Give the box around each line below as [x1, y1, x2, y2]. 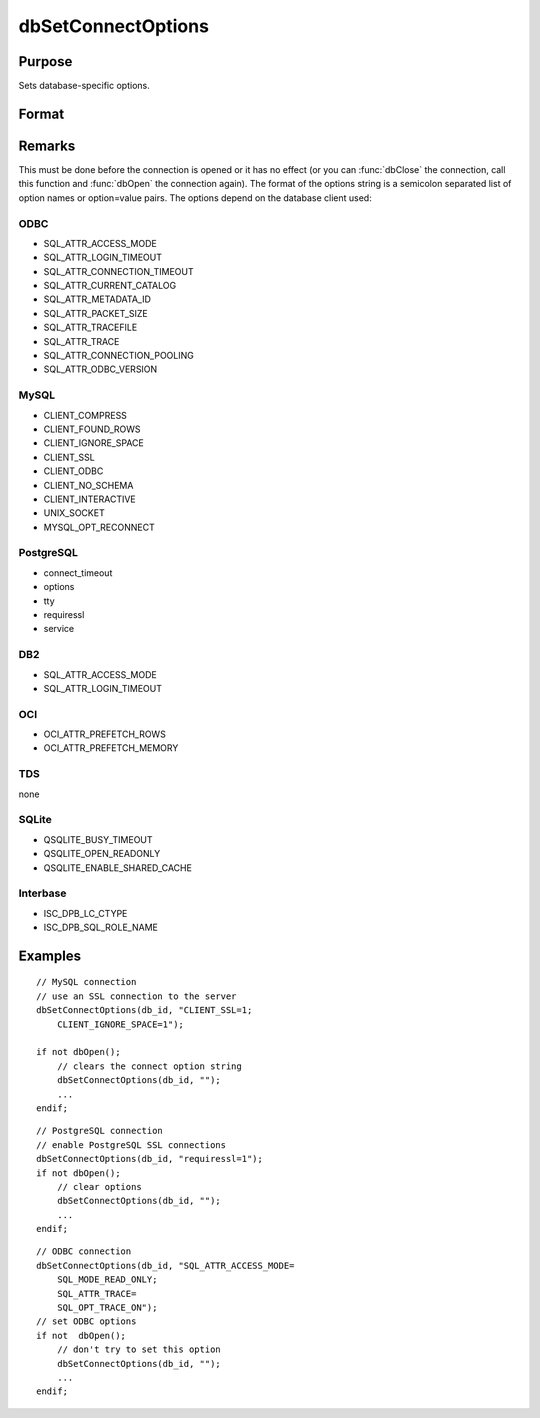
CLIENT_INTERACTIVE [43, 493, 137, 505]
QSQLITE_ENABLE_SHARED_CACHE [43, 861, 192, 874]
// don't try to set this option [56, 1344, 222, 1355]
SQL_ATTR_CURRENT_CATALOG [43, 280, 177, 292]
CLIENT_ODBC [43, 465, 104, 477]
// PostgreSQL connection [36, 1125, 164, 1137]
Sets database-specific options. [18, 80, 150, 92]
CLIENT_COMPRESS [43, 409, 127, 421]
